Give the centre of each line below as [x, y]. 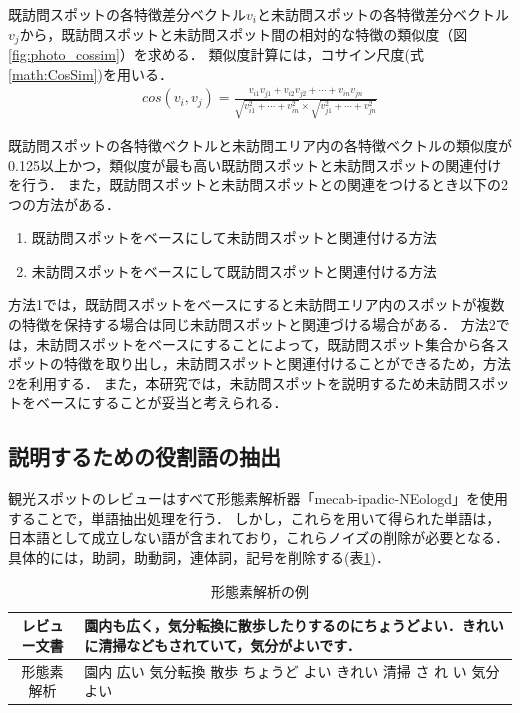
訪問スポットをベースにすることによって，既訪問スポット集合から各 [272, 343]
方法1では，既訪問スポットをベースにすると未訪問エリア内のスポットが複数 [256, 304]
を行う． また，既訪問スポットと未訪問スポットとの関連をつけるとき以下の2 [258, 184]
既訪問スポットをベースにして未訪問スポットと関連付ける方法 [234, 237]
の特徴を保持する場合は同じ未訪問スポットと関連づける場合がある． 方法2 [252, 324]
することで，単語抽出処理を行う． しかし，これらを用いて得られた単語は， [254, 517]
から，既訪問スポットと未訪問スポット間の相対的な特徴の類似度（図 [243, 33]
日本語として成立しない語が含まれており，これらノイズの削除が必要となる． [258, 537]
